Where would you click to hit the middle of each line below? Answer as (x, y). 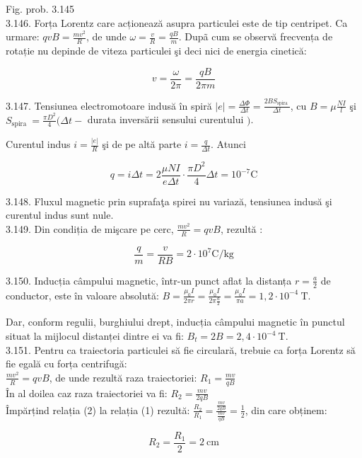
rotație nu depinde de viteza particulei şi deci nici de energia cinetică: (156, 51)
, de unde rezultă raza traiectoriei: (123, 377)
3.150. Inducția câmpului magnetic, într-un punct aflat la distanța (149, 280)
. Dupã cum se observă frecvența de (256, 36)
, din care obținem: (286, 410)
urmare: (23, 36)
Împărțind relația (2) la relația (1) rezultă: (98, 410)
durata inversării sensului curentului (165, 119)
